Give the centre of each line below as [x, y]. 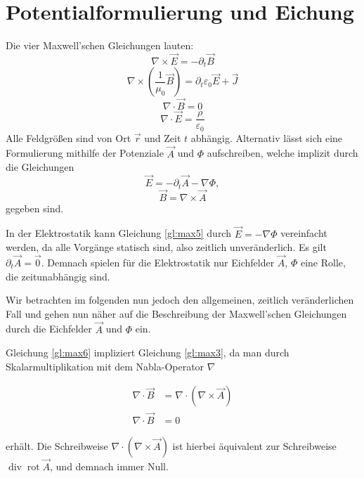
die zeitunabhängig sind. [58, 276]
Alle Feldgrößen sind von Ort [69, 137]
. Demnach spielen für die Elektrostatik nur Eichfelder [158, 262]
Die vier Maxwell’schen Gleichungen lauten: [100, 45]
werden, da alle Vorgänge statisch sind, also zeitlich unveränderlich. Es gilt [166, 247]
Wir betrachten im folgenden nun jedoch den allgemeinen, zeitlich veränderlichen [180, 300]
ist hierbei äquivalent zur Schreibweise [254, 445]
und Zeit [163, 137]
